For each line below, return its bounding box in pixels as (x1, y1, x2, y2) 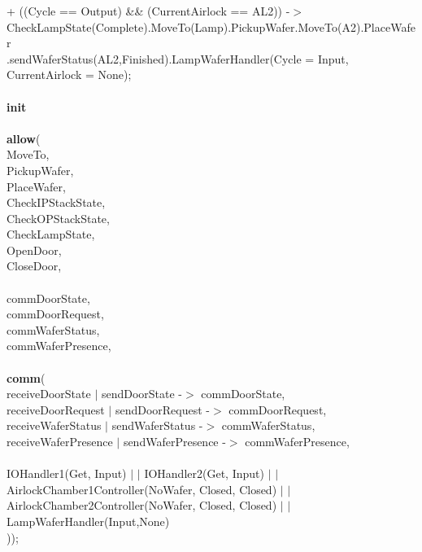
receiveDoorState (7, 385, 91, 402)
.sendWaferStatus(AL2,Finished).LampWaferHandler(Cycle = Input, (7, 50, 349, 67)
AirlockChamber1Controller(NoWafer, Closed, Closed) (7, 480, 277, 497)
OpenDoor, (7, 241, 62, 258)
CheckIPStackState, (7, 194, 106, 211)
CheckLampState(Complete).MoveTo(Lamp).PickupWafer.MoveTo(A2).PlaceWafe (7, 18, 415, 35)
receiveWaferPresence (7, 433, 113, 449)
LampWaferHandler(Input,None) (7, 512, 170, 529)
